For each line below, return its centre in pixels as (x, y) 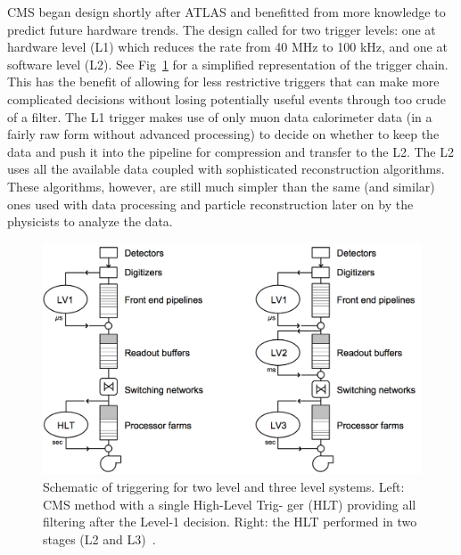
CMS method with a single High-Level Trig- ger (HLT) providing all (230, 504)
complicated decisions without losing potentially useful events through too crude (227, 98)
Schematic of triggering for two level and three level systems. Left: (224, 486)
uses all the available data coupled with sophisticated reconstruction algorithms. (226, 169)
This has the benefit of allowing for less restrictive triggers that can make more (223, 82)
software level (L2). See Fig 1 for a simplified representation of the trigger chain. (228, 64)
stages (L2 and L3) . (99, 539)
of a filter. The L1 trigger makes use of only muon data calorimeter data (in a (220, 116)
